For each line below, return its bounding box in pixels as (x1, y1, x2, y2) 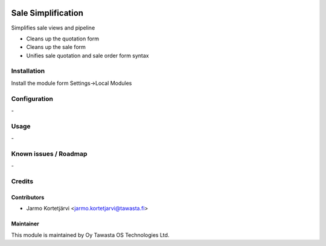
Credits (11, 177, 33, 186)
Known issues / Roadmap (11, 150, 88, 158)
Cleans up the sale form (26, 43, 86, 51)
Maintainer (11, 220, 39, 227)
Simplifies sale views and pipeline (11, 24, 95, 31)
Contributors (11, 194, 45, 201)
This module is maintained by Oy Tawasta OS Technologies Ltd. (11, 231, 170, 238)
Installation (11, 67, 45, 75)
